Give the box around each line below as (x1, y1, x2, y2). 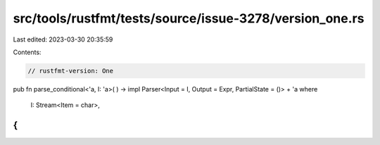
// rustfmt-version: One (27, 67, 114, 75)
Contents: (13, 48, 42, 56)
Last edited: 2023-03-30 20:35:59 (13, 35, 113, 44)
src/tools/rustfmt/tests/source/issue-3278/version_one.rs (13, 11, 365, 26)
